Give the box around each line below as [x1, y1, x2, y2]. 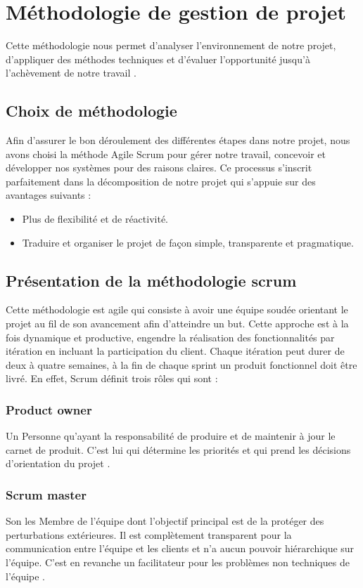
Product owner [6, 400, 92, 418]
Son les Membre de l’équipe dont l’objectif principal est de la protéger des [6, 514, 324, 528]
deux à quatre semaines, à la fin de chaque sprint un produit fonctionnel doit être [6, 357, 357, 372]
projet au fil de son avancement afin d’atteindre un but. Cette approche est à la [6, 316, 349, 331]
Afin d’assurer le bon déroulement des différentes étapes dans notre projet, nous [6, 133, 350, 148]
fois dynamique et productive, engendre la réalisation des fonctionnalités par [6, 329, 335, 344]
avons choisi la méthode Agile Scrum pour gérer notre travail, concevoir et [6, 146, 326, 161]
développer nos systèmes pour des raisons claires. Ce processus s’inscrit [6, 160, 312, 175]
